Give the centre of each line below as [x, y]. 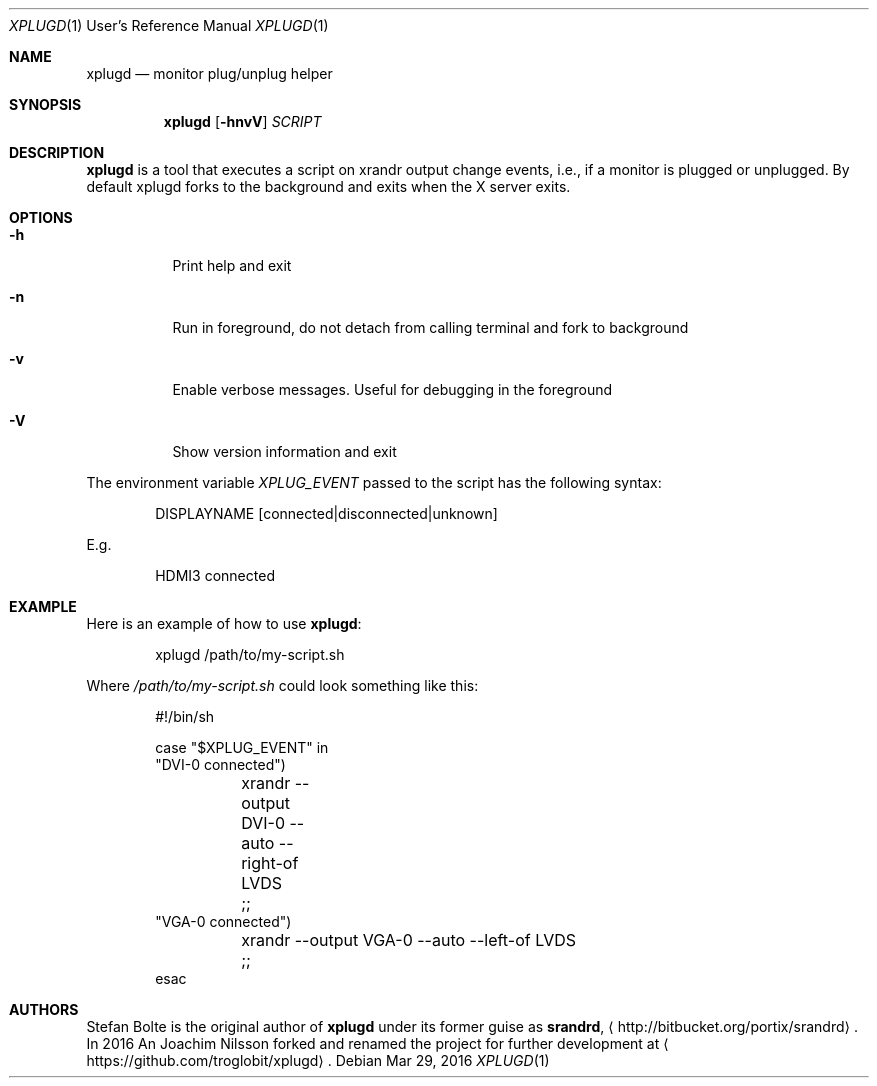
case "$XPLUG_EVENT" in [242, 747]
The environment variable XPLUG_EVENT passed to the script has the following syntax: [374, 482]
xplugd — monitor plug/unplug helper [209, 73]
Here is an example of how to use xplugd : [224, 623]
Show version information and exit [284, 451]
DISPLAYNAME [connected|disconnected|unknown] [326, 513]
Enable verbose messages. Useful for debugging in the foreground [392, 389]
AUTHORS [44, 1009]
